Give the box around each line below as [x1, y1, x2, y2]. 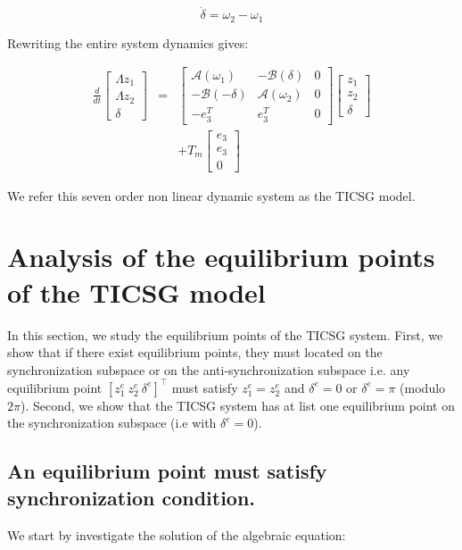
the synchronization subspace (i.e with [7, 413, 217, 432]
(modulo [400, 378, 446, 396]
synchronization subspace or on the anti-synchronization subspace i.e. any [7, 360, 410, 379]
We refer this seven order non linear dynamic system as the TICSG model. [7, 186, 416, 204]
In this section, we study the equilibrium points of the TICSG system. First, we [7, 325, 443, 344]
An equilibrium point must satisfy [7, 457, 327, 485]
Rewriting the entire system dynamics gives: [7, 33, 249, 52]
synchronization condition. [7, 483, 256, 511]
